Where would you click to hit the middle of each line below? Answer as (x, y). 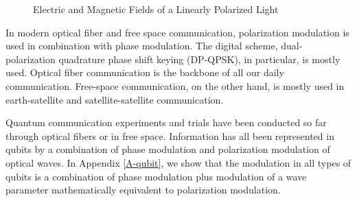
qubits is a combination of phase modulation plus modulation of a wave (156, 176)
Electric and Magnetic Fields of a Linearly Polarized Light (156, 9)
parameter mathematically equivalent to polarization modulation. (143, 190)
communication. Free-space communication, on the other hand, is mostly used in (175, 85)
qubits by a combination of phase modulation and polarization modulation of (168, 149)
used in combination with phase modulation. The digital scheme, (142, 46)
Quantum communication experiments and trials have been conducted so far (166, 122)
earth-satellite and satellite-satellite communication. (115, 99)
